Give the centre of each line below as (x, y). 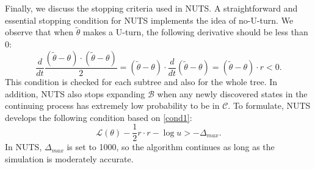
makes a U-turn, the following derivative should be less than (196, 32)
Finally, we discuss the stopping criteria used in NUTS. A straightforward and (151, 8)
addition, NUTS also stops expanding (75, 93)
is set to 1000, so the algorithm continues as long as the (171, 147)
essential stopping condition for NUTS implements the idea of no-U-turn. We (149, 20)
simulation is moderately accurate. (69, 159)
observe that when (39, 32)
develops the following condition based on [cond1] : (99, 117)
